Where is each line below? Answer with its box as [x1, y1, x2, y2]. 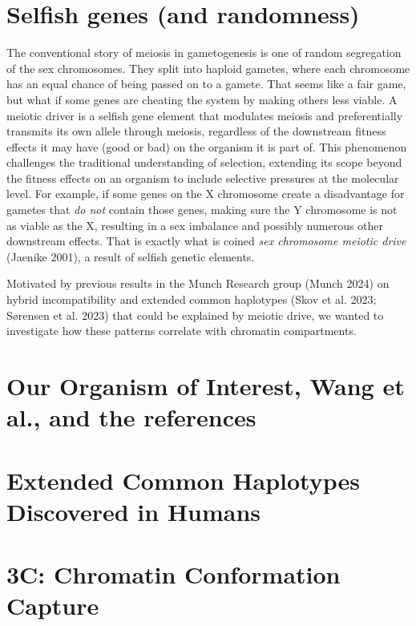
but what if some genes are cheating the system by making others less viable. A [6, 91, 398, 107]
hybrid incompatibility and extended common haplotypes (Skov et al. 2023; [6, 291, 377, 308]
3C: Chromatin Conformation [6, 558, 341, 591]
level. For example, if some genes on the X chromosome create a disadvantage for [6, 185, 405, 202]
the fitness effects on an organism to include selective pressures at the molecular [6, 169, 399, 186]
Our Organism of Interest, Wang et [6, 370, 405, 402]
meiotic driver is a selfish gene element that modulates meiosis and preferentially [6, 107, 403, 123]
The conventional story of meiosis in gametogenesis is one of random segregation [6, 44, 402, 61]
